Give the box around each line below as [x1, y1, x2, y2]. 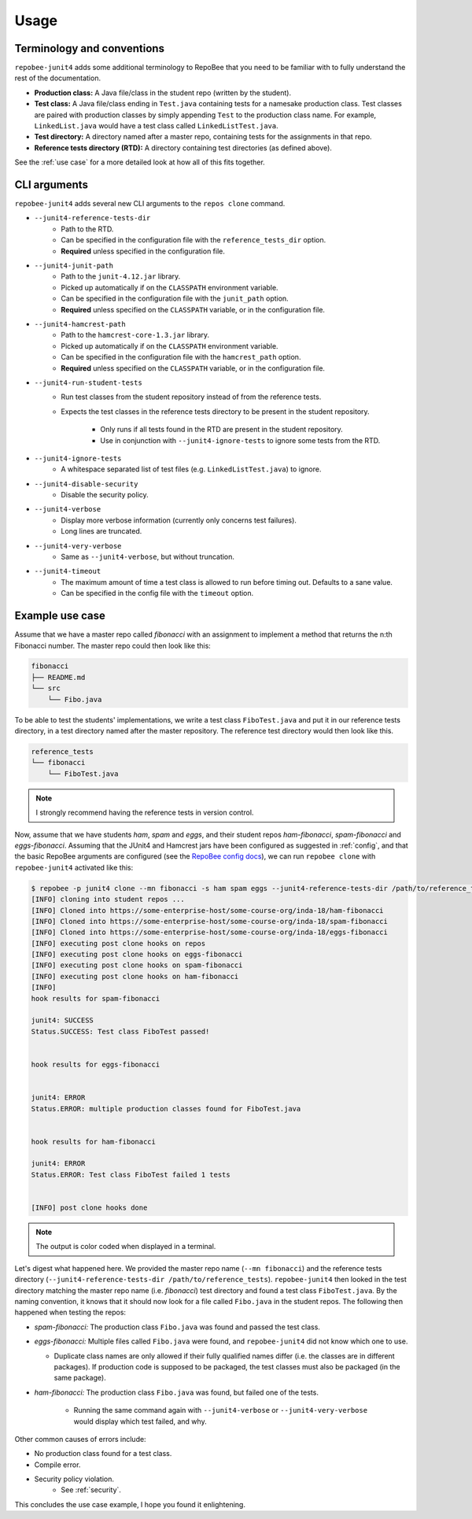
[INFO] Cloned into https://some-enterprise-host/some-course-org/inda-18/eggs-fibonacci [31, 928, 389, 937]
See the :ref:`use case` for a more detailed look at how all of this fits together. [14, 157, 265, 167]
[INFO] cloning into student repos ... [31, 895, 185, 904]
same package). [53, 1373, 106, 1383]
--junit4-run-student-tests [34, 378, 143, 387]
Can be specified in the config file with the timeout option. [61, 589, 254, 598]
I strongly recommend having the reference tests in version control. [35, 808, 254, 818]
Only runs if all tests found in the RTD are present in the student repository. [100, 425, 344, 434]
